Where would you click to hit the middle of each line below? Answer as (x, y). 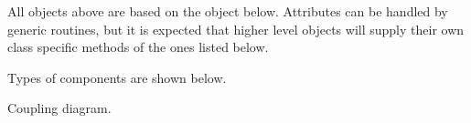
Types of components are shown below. (117, 77)
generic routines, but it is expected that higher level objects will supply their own (236, 29)
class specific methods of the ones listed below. (138, 47)
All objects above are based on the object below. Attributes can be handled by (228, 11)
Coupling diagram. (59, 108)
